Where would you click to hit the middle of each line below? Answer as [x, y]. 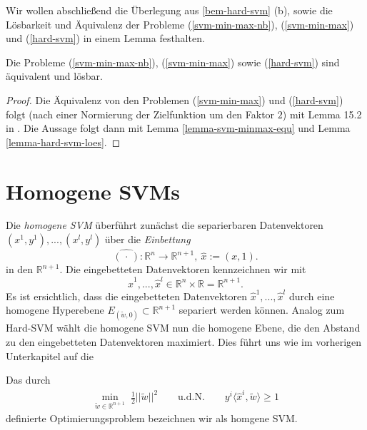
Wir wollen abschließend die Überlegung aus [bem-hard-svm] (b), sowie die [169, 10]
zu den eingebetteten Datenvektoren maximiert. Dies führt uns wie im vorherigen [184, 341]
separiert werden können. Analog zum [262, 310]
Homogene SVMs [93, 191]
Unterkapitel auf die [50, 355]
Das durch [28, 380]
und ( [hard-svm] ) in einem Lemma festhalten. [105, 38]
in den [20, 269]
